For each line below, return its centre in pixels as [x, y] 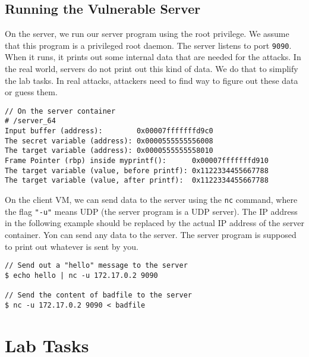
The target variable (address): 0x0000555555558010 [109, 151]
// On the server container [60, 111]
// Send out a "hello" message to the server [96, 266]
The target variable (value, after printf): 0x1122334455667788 [137, 181]
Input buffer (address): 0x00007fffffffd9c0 [109, 131]
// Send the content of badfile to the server [98, 295]
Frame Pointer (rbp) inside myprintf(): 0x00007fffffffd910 [137, 161]
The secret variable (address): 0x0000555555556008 [109, 141]
